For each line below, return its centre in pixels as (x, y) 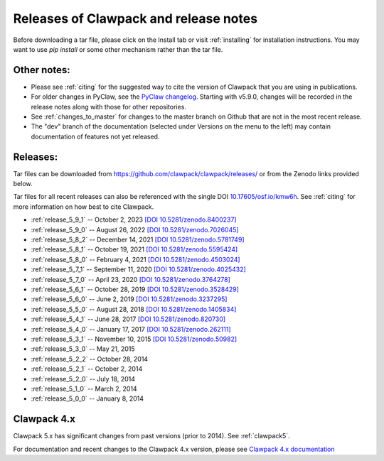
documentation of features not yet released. (95, 136)
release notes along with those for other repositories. (108, 107)
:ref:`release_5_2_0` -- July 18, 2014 (83, 379)
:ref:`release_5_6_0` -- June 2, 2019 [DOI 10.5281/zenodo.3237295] (129, 299)
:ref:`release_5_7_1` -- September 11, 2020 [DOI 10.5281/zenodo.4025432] (139, 269)
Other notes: (42, 70)
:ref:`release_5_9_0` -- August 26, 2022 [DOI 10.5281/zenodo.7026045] (135, 229)
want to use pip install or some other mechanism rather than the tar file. (118, 49)
